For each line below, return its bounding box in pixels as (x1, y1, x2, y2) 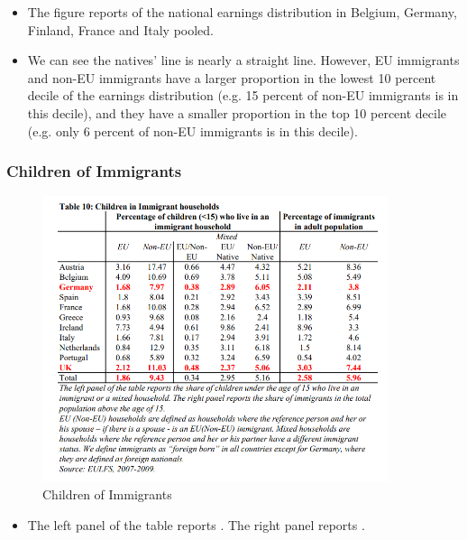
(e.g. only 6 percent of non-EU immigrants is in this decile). (27, 121, 358, 140)
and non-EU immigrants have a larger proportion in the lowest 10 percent (27, 68, 436, 87)
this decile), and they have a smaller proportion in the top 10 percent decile (27, 103, 447, 122)
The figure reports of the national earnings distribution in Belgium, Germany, (27, 3, 457, 21)
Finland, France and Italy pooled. (27, 20, 215, 39)
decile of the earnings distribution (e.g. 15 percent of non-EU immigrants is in (27, 86, 459, 105)
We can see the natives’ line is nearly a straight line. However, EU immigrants (27, 51, 460, 70)
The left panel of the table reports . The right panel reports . (27, 515, 365, 534)
